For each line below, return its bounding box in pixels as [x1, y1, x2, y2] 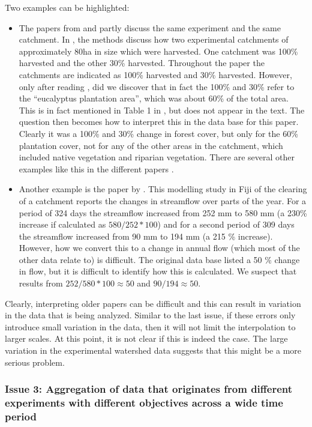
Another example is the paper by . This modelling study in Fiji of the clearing [19, 183, 307, 195]
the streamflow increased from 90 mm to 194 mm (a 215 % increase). [19, 229, 273, 242]
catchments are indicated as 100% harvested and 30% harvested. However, [19, 68, 292, 80]
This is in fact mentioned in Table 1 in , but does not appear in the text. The [19, 103, 305, 116]
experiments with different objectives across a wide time [5, 395, 283, 410]
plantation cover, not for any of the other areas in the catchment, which [19, 139, 283, 151]
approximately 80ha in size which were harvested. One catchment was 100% [19, 44, 298, 57]
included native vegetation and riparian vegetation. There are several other [19, 151, 295, 163]
